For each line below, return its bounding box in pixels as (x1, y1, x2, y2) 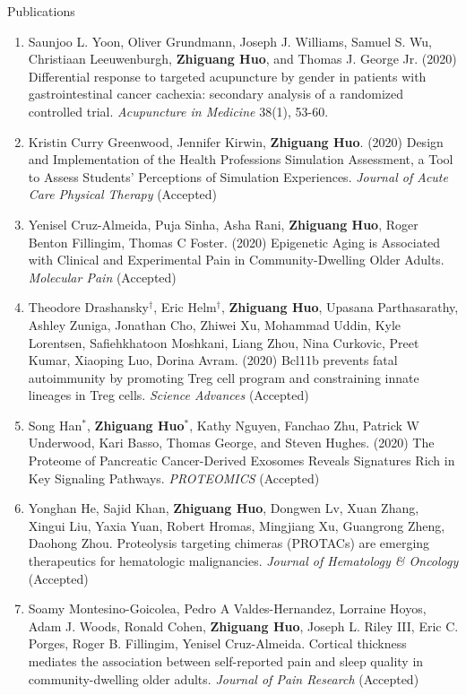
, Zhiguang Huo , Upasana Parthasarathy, (220, 298, 459, 317)
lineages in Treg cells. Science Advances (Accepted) (28, 386, 309, 404)
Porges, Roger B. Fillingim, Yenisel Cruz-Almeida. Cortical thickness (28, 634, 407, 653)
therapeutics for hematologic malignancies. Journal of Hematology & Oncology (28, 552, 459, 570)
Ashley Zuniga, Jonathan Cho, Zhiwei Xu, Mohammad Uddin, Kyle (28, 315, 401, 334)
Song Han (28, 415, 82, 434)
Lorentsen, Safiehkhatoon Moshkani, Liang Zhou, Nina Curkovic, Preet (28, 333, 419, 352)
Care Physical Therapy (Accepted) (28, 185, 218, 204)
